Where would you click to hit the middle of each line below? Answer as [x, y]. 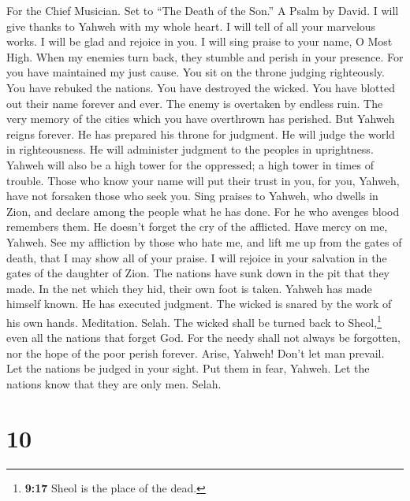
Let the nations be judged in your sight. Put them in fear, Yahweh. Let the [188, 368]
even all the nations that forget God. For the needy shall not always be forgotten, [203, 338]
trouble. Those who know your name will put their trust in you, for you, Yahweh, [203, 180]
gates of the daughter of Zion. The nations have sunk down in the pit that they [198, 273]
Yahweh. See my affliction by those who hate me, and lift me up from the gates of [204, 241]
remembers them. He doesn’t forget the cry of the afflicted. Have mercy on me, [197, 226]
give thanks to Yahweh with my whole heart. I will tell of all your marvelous [191, 26]
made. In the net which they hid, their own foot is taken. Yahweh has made [189, 288]
